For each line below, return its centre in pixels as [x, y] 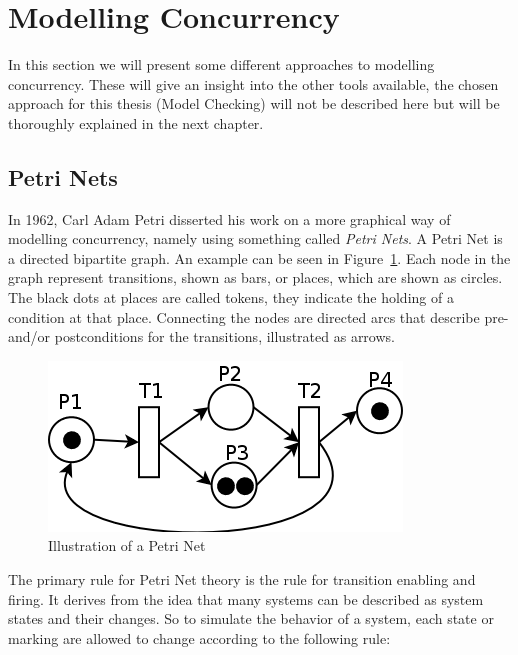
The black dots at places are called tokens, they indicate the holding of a [231, 297]
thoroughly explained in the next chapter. [136, 122]
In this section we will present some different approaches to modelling [221, 64]
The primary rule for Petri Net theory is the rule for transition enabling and [242, 579]
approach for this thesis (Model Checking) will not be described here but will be [254, 103]
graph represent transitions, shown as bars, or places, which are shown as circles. [255, 277]
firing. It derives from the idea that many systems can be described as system [246, 598]
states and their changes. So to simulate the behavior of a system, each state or [251, 618]
